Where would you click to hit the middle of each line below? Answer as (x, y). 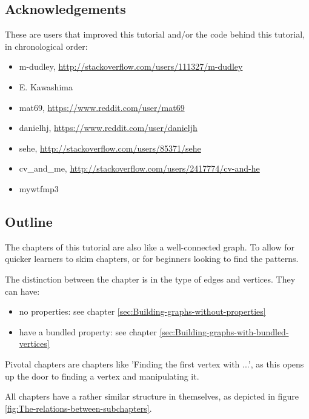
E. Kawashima (46, 86)
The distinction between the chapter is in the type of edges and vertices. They (150, 279)
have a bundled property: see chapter (88, 331)
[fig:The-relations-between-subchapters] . (78, 408)
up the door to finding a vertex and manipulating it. (102, 376)
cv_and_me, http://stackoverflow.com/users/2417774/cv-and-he (139, 168)
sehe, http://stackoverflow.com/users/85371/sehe (110, 148)
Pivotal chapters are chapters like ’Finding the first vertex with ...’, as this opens (154, 364)
